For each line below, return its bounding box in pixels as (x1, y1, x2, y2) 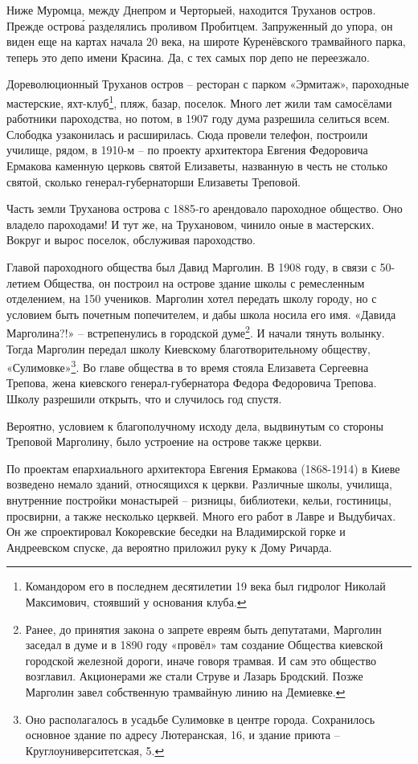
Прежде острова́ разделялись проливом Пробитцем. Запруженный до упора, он (6, 17, 393, 34)
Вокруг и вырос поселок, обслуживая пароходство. (6, 231, 256, 248)
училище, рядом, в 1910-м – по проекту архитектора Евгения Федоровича (6, 141, 368, 158)
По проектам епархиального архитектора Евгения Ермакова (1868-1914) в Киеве (6, 460, 400, 476)
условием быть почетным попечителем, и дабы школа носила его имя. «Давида (6, 305, 396, 322)
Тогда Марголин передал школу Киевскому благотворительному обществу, (6, 340, 371, 357)
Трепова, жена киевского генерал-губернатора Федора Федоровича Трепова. (6, 374, 377, 391)
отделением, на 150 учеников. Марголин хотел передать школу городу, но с (6, 290, 377, 307)
